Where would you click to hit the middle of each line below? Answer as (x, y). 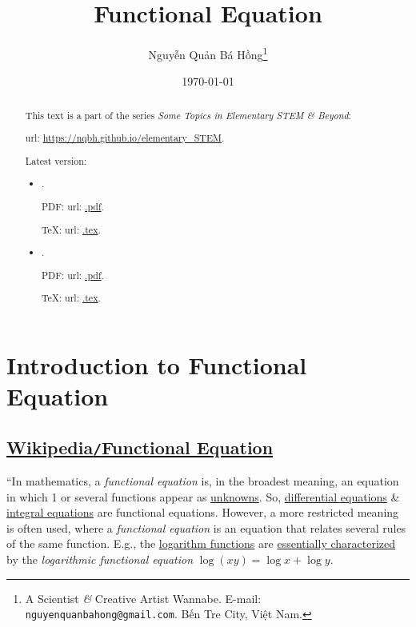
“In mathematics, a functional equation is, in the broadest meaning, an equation (203, 480)
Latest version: (56, 160)
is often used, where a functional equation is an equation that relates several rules (206, 527)
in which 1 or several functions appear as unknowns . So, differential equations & (203, 496)
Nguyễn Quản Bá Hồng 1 (208, 53)
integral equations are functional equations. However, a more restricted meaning (203, 512)
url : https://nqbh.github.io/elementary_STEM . (125, 138)
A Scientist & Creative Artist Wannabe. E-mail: (143, 598)
